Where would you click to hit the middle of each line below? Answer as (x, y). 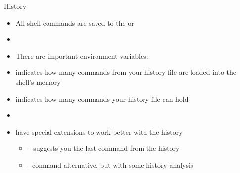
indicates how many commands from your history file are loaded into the (126, 72)
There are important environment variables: (82, 55)
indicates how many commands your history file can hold (102, 98)
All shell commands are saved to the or (75, 22)
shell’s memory (38, 82)
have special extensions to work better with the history (99, 131)
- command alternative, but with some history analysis (110, 164)
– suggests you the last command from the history (103, 148)
